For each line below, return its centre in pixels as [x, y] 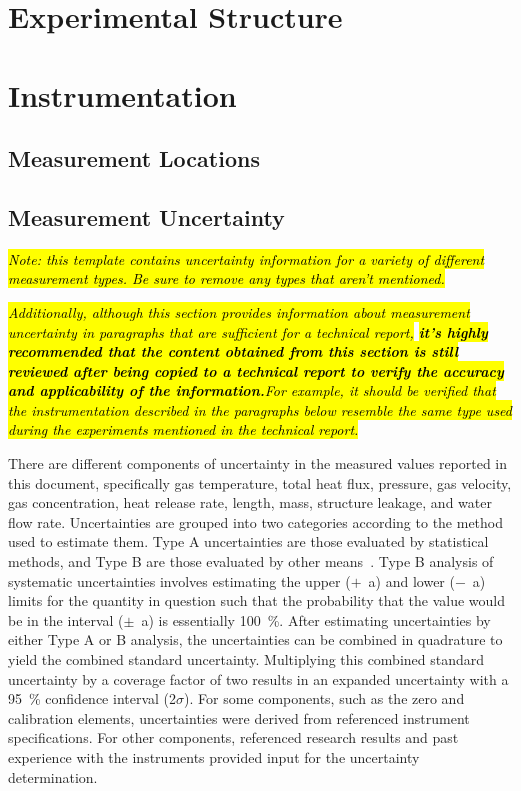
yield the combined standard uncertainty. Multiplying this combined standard [246, 659]
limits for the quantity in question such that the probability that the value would [256, 600]
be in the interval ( [66, 619]
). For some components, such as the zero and [324, 698]
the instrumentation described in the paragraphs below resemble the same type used [260, 409]
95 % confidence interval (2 [92, 698]
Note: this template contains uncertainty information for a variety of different [246, 258]
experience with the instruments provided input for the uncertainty [214, 756]
